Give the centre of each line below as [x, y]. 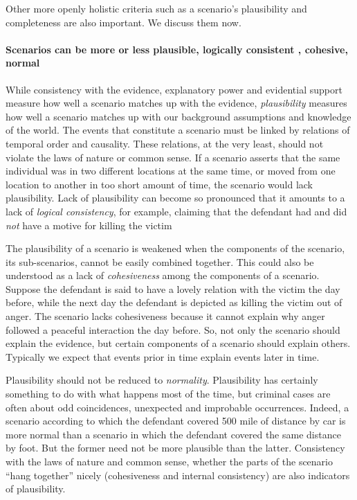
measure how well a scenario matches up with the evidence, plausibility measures [176, 103]
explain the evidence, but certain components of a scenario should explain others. [178, 343]
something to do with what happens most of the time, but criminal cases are [168, 394]
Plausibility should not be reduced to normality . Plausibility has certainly [162, 380]
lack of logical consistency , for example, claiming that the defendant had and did [176, 211]
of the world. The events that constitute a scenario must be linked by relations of [178, 130]
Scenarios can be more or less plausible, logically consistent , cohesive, [177, 49]
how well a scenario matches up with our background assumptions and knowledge [178, 116]
